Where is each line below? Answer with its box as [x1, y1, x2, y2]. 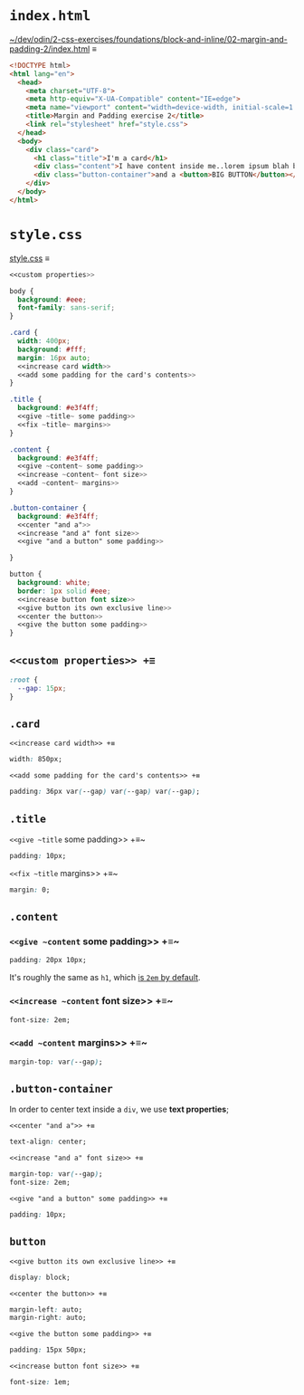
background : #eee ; [17, 295, 88, 304]
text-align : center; [9, 1137, 88, 1147]
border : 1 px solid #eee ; [17, 587, 111, 596]
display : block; [9, 1273, 71, 1282]
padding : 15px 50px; [9, 1345, 88, 1355]
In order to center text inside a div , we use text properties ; [9, 1104, 229, 1115]
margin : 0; [9, 885, 51, 894]
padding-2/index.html [9, 43, 90, 54]
